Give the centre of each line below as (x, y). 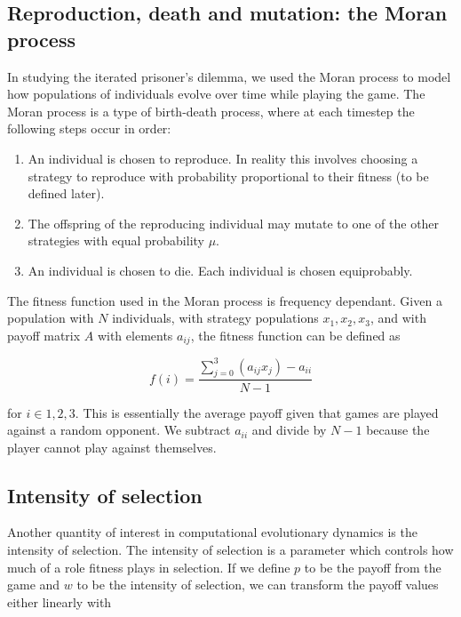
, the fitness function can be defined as (295, 335)
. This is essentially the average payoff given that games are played (257, 412)
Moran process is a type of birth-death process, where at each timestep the (211, 111)
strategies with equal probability (116, 240)
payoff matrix (44, 335)
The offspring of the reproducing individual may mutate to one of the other (234, 223)
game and (34, 585)
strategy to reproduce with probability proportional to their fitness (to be (228, 176)
